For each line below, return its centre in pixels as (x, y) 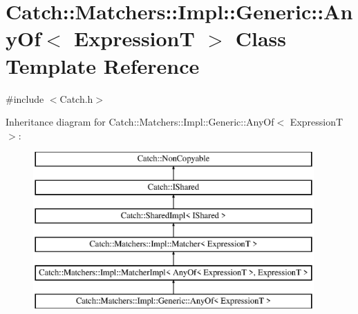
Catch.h (76, 98)
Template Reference (103, 65)
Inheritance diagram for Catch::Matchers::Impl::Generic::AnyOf (140, 122)
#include (25, 98)
